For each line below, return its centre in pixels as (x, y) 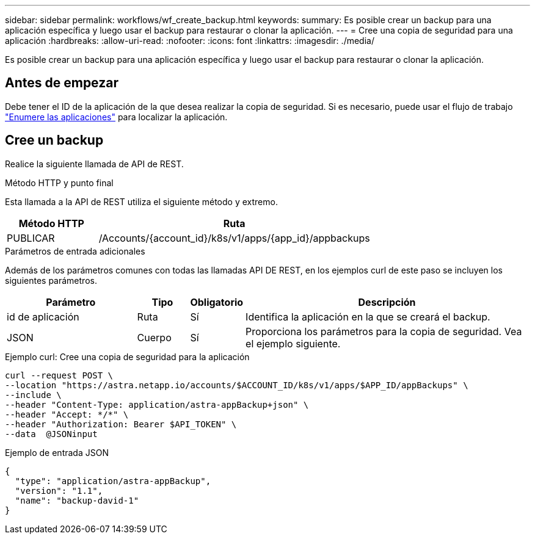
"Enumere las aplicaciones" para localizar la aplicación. (116, 117)
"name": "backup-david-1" (77, 500)
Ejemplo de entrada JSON (57, 452)
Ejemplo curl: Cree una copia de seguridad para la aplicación (127, 356)
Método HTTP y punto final (59, 183)
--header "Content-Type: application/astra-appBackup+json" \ (157, 404)
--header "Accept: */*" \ (67, 414)
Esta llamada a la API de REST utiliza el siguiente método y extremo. (141, 201)
